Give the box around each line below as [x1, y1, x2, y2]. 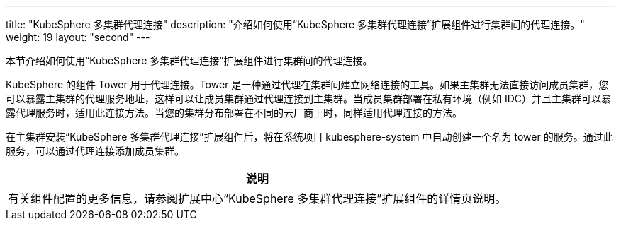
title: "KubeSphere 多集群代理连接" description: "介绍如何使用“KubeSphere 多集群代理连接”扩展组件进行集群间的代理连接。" [6, 18, 585, 30]
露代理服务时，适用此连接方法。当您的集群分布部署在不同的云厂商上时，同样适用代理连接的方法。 [6, 107, 462, 119]
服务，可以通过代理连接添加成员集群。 [6, 145, 184, 157]
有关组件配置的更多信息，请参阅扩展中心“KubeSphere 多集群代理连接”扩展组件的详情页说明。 [8, 191, 507, 206]
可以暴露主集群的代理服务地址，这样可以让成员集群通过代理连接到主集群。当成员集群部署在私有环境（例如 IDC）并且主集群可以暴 [6, 93, 612, 105]
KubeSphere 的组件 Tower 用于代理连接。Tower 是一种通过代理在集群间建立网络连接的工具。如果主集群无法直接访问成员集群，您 [6, 78, 609, 90]
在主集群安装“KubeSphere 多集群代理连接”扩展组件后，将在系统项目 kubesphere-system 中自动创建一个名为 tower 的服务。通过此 [6, 131, 613, 143]
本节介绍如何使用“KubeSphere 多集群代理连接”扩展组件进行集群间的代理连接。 [6, 54, 373, 66]
